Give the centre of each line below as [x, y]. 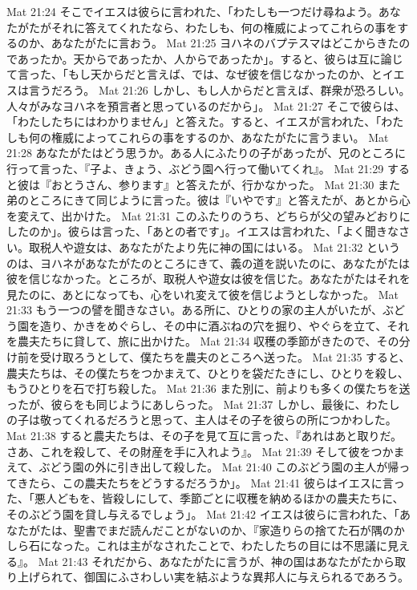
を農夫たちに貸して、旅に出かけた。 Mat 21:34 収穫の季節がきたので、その [203, 341]
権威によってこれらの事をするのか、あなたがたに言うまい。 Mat [220, 137]
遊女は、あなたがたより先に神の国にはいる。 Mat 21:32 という [237, 247]
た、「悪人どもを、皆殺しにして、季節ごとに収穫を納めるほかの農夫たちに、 [205, 498]
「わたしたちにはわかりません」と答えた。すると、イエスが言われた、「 [194, 121]
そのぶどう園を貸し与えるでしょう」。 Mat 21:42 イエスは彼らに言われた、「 [203, 514]
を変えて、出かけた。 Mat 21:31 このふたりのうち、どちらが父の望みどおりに [208, 215]
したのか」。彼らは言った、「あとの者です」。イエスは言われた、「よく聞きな [203, 231]
